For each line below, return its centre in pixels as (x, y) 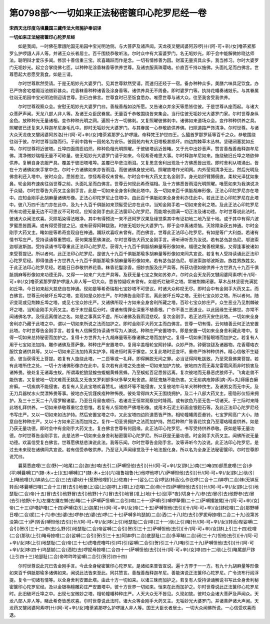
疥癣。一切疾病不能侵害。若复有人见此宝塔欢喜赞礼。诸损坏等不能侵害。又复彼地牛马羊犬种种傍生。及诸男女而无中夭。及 (134, 386)
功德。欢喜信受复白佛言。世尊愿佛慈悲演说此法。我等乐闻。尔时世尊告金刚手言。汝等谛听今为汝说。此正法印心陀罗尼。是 (134, 442)
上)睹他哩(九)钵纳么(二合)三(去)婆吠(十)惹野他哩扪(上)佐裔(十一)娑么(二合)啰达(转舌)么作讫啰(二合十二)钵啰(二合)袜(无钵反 (134, 479)
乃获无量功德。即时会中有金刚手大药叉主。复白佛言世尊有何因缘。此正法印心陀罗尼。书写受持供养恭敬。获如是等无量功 (132, 428)
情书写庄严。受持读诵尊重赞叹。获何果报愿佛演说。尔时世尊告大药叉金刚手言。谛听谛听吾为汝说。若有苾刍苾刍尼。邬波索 (134, 239)
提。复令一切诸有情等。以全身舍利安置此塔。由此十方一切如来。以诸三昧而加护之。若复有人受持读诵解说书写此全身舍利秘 (134, 579)
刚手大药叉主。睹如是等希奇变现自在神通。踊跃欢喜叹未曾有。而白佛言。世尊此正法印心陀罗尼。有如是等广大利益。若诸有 (134, 232)
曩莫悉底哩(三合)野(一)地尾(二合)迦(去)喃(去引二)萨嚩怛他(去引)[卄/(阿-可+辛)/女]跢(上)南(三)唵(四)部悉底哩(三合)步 (135, 465)
